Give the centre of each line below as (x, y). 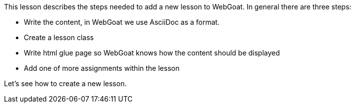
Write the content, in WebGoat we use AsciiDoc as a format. (122, 22)
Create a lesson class (59, 37)
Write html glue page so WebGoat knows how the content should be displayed (152, 53)
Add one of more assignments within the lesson (102, 68)
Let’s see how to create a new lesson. (65, 83)
